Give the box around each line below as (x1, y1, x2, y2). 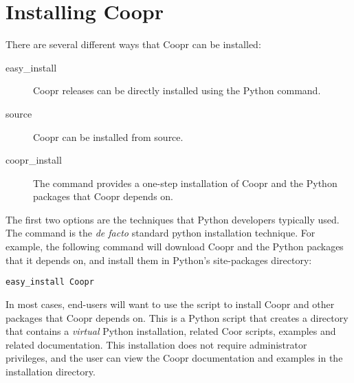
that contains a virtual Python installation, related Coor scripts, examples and (5, 324, 336, 338)
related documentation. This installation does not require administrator (5, 337, 307, 351)
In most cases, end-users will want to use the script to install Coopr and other (5, 296, 335, 311)
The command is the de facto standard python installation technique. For (5, 226, 316, 240)
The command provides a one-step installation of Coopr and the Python (33, 175, 338, 190)
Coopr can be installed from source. (33, 129, 184, 144)
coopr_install (5, 153, 62, 167)
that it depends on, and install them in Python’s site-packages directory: (5, 252, 312, 267)
